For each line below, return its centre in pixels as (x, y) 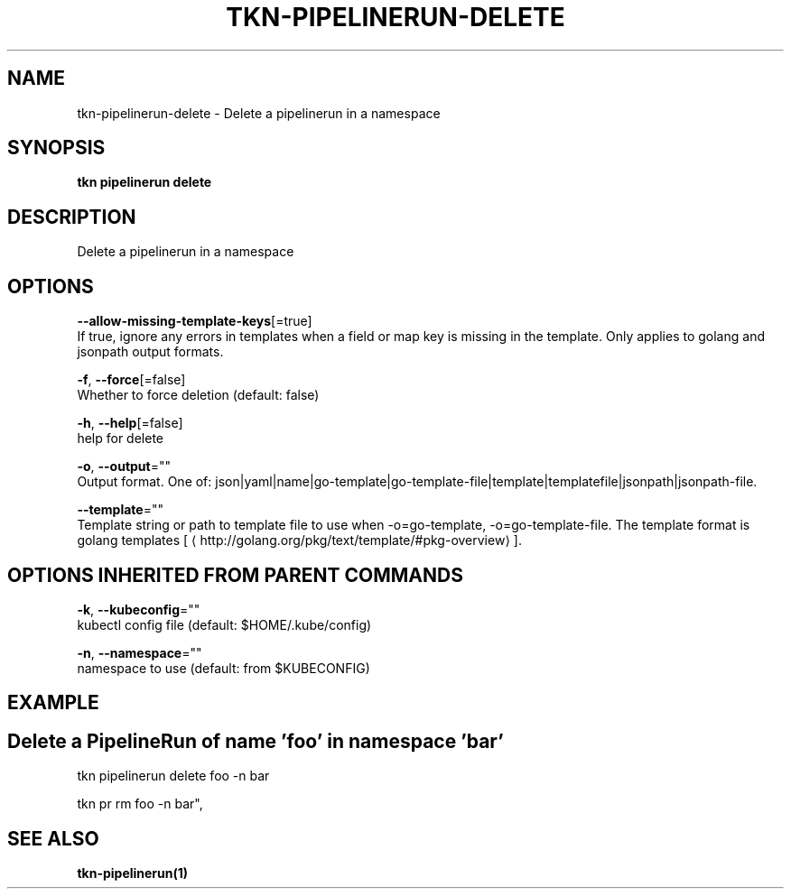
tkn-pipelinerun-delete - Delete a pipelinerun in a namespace (259, 113)
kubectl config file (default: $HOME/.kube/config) (224, 624)
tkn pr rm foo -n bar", (140, 804)
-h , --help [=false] (130, 423)
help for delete (120, 439)
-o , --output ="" (124, 466)
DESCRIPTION (72, 217)
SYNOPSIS (56, 148)
